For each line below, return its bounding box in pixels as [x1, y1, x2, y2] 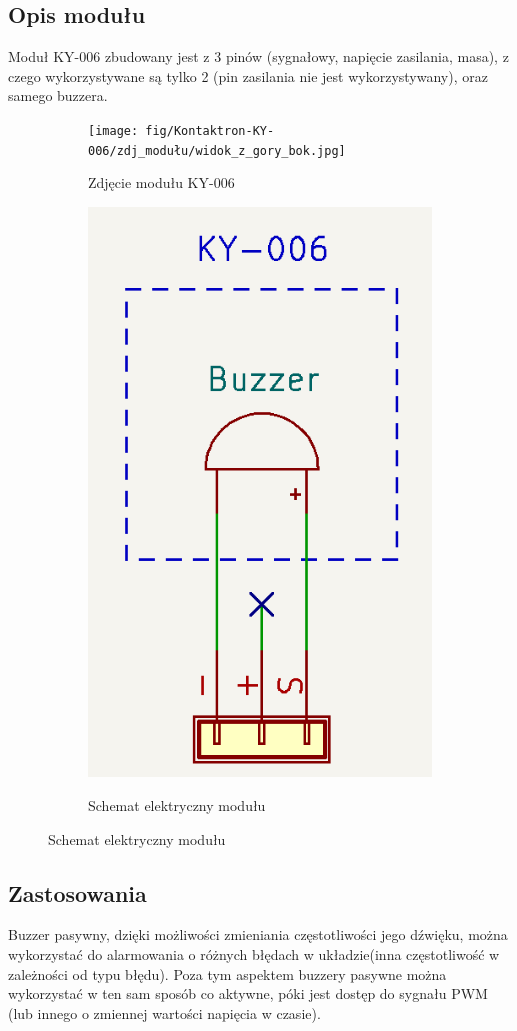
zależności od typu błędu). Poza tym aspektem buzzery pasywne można [8, 963, 447, 984]
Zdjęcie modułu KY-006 [88, 172, 235, 193]
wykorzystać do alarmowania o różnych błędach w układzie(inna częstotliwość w [8, 943, 500, 964]
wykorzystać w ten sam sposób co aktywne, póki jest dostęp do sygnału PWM [8, 983, 488, 1004]
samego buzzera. [8, 85, 108, 106]
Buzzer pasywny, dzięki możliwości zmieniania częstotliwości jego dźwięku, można [8, 924, 508, 945]
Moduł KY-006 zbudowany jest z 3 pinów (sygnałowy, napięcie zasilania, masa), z [8, 46, 509, 67]
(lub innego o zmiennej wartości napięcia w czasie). [8, 1002, 321, 1023]
